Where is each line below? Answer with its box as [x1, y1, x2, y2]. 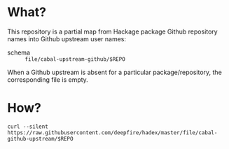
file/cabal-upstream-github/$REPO [25, 55, 126, 63]
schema [7, 48, 30, 57]
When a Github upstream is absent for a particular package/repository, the [7, 68, 222, 76]
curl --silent [7, 123, 49, 130]
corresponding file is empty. [7, 75, 89, 84]
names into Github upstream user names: [7, 34, 127, 43]
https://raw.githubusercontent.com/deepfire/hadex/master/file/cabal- [7, 129, 218, 136]
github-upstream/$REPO [7, 135, 74, 142]
